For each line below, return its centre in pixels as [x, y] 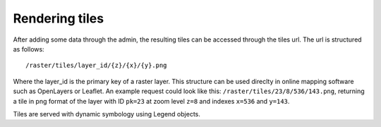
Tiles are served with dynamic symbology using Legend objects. [107, 114]
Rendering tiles [59, 18]
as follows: [29, 49]
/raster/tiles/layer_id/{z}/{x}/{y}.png [96, 66]
